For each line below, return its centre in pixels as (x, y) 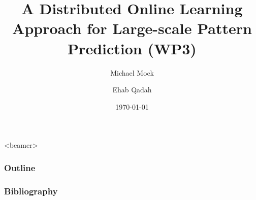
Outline (20, 167)
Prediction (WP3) (132, 48)
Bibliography (31, 191)
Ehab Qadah (132, 90)
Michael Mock (132, 72)
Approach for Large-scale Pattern (132, 28)
